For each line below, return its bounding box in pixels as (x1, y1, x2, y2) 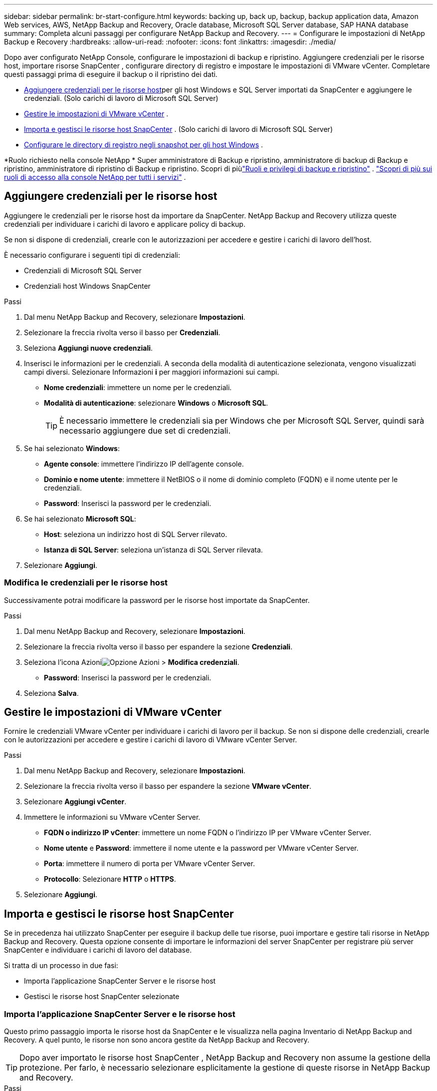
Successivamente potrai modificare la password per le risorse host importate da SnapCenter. (4, 595, 310, 604)
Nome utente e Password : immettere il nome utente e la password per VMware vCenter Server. (44, 844, 359, 853)
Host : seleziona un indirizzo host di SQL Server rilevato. (44, 530, 227, 539)
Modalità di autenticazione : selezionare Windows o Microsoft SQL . (44, 398, 268, 407)
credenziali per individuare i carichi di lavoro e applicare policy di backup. (4, 219, 245, 228)
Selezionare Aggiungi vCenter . (24, 797, 127, 806)
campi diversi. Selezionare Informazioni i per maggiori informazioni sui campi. (24, 367, 279, 376)
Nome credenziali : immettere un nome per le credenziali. (44, 383, 232, 392)
